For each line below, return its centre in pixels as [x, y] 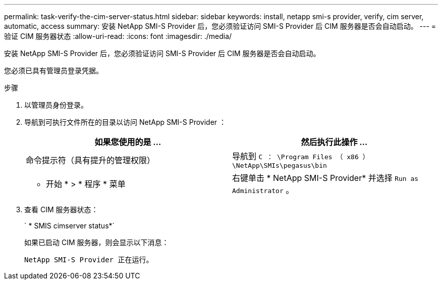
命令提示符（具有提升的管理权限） [91, 160]
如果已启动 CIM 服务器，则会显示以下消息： [97, 242]
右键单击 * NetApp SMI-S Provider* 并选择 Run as [325, 178]
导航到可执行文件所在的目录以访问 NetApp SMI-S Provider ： [125, 122]
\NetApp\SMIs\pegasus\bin [280, 165]
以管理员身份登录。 [56, 105]
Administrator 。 [263, 190]
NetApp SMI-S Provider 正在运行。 [89, 260]
